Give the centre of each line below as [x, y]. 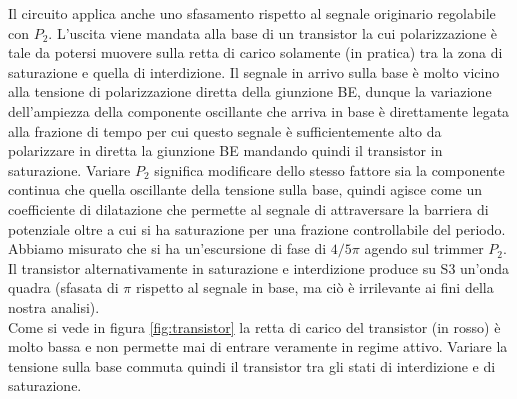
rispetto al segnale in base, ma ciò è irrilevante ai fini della [314, 287]
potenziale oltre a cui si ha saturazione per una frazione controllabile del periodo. [257, 228]
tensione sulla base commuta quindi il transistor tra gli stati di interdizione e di [252, 365]
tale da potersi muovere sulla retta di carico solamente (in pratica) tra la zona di [255, 52]
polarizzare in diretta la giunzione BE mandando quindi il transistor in [225, 150]
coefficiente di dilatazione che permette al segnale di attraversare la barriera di [248, 208]
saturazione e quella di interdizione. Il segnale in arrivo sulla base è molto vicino [254, 71]
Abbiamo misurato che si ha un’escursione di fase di [167, 248]
